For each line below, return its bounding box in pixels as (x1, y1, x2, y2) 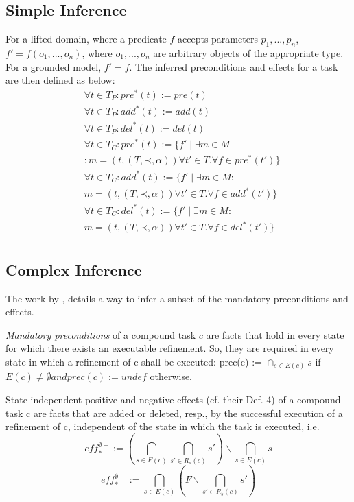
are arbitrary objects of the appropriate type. (153, 46, 344, 60)
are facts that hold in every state (206, 327, 344, 342)
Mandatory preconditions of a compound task (5, 327, 196, 342)
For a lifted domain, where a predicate (5, 32, 167, 46)
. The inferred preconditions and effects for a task (129, 59, 338, 73)
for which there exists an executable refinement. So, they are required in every (5, 341, 334, 355)
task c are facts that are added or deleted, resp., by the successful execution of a (5, 405, 343, 420)
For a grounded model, (5, 59, 102, 73)
